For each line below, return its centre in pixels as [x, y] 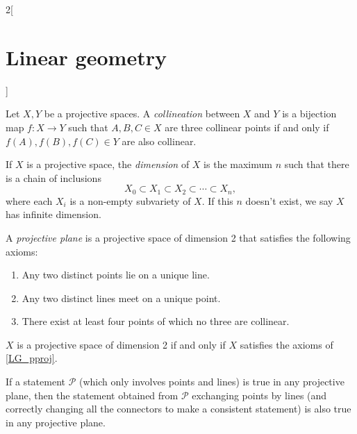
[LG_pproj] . [32, 358]
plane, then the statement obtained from [92, 395]
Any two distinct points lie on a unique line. [116, 275]
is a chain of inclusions [53, 177]
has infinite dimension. [53, 214]
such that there [317, 164]
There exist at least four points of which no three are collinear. [156, 321]
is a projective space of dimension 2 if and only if [121, 344]
